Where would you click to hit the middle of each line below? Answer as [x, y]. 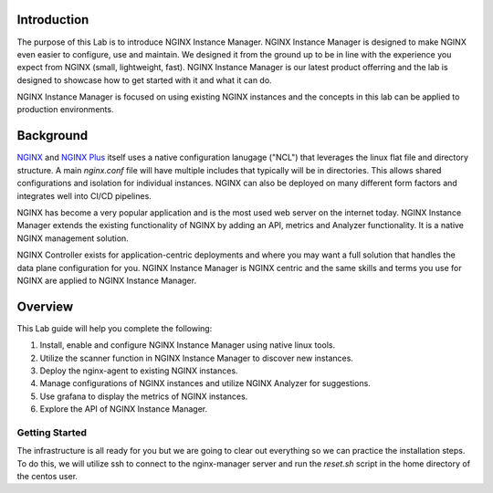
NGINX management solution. [73, 238]
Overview [45, 306]
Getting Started [52, 432]
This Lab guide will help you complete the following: [115, 328]
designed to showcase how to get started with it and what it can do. [145, 80]
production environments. [65, 110]
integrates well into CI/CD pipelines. [84, 195]
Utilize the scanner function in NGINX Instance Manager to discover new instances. [196, 358]
